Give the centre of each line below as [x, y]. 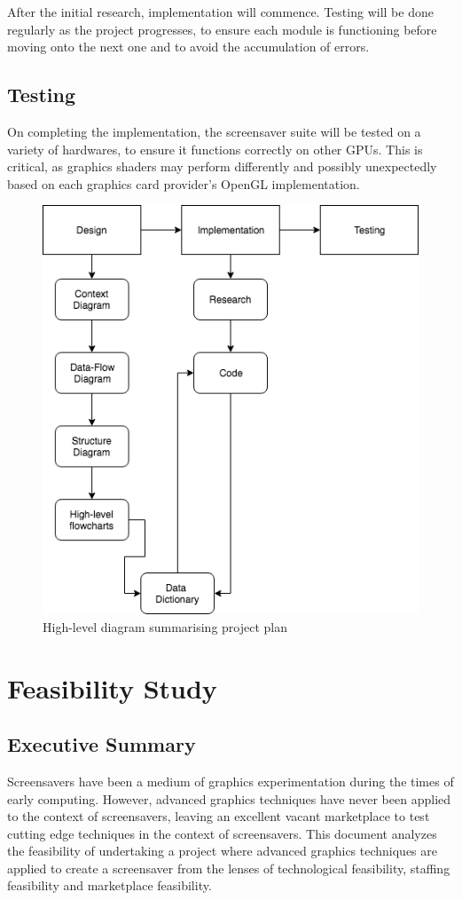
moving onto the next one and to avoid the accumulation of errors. [188, 47]
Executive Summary [102, 744]
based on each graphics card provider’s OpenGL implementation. [184, 183]
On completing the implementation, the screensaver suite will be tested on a [214, 131]
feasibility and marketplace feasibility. [110, 885]
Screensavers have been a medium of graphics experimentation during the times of [231, 781]
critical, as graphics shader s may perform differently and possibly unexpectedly [222, 166]
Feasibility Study [112, 687]
